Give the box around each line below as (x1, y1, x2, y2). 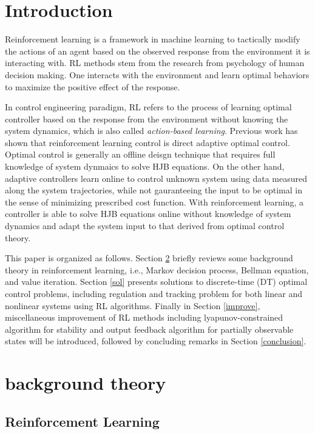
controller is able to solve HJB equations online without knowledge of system (5, 207, 291, 220)
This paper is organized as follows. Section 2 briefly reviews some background (5, 252, 293, 264)
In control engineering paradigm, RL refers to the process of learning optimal (5, 101, 292, 113)
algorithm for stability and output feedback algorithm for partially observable (5, 322, 294, 335)
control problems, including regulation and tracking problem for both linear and (5, 287, 303, 299)
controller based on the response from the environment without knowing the (5, 112, 288, 125)
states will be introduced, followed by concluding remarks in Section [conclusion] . (5, 335, 307, 347)
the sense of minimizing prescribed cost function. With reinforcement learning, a (5, 195, 304, 208)
